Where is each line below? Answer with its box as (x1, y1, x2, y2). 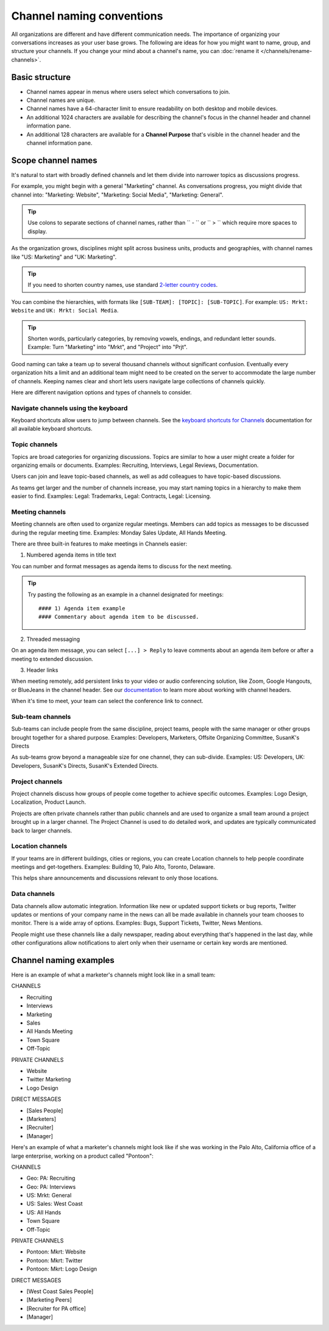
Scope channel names (11, 155, 97, 165)
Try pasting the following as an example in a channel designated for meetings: (27, 591, 224, 598)
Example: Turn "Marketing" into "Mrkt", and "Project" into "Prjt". (27, 344, 188, 351)
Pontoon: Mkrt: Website (26, 1248, 86, 1255)
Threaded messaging (26, 635, 80, 643)
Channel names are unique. (26, 96, 96, 104)
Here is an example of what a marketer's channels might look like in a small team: (11, 971, 216, 979)
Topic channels (11, 440, 58, 449)
